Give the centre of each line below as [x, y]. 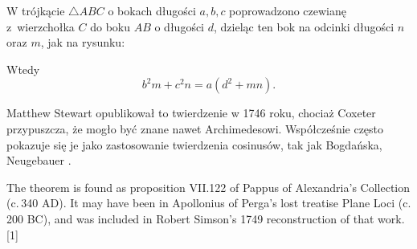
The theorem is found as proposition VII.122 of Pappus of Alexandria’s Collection [208, 187]
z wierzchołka [41, 26]
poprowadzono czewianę [288, 10]
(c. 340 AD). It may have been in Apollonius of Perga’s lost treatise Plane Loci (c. [209, 203]
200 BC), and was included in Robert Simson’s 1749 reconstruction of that [190, 218]
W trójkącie [36, 10]
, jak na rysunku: [83, 42]
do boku [110, 26]
